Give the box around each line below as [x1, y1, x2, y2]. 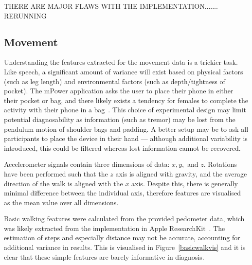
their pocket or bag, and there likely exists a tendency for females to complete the [4, 95, 249, 105]
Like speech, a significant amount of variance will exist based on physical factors [4, 66, 243, 76]
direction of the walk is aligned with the [4, 178, 123, 188]
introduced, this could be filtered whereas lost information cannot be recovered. [4, 142, 241, 153]
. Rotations [203, 159, 237, 169]
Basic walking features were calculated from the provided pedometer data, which [4, 213, 245, 224]
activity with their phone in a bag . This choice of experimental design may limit [4, 105, 247, 115]
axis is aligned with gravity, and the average [115, 168, 247, 178]
